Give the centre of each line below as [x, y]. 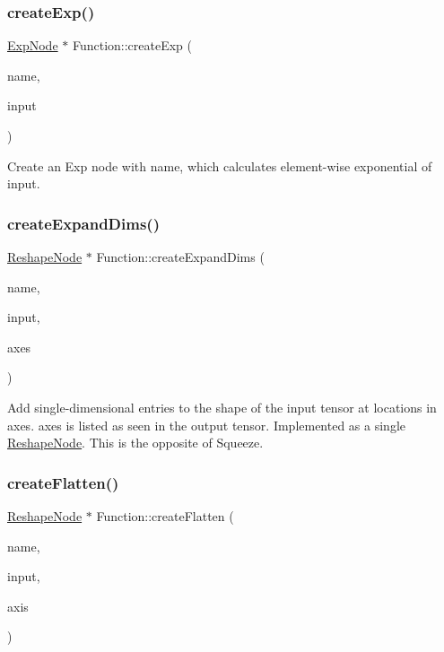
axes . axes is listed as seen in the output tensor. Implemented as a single [207, 425]
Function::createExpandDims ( [180, 256]
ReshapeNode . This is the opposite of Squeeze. [135, 443]
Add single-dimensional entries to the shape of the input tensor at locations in [222, 407]
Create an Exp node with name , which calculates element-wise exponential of [220, 165]
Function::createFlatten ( [165, 515]
